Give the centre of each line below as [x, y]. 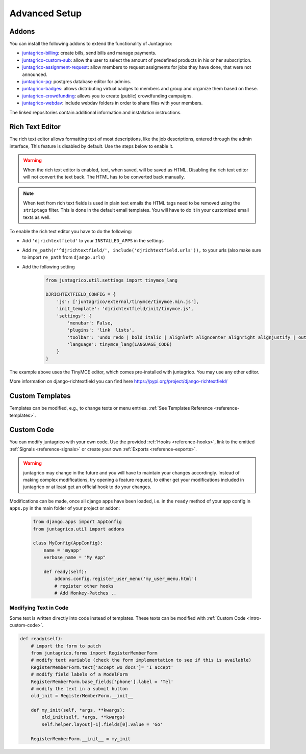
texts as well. [37, 217]
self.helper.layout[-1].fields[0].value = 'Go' [102, 724]
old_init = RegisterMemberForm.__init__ [82, 696]
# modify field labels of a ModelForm [79, 674]
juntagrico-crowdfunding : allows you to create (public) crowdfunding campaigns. [108, 96]
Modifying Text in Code [39, 608]
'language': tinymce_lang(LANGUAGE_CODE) [120, 345]
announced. [35, 74]
